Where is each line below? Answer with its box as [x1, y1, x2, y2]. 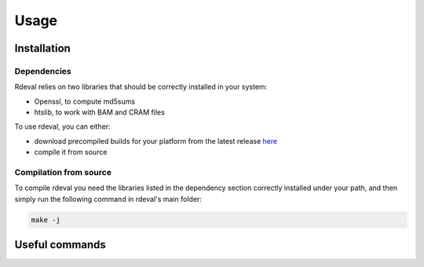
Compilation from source [14, 167, 111, 178]
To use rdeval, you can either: [14, 122, 111, 131]
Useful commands [14, 238, 106, 251]
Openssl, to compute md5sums [34, 97, 136, 106]
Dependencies [14, 65, 72, 76]
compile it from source [34, 148, 108, 157]
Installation [14, 42, 71, 55]
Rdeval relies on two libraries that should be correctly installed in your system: [14, 82, 268, 92]
